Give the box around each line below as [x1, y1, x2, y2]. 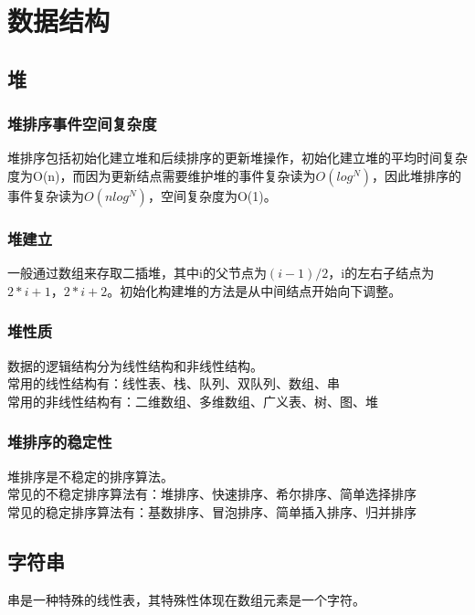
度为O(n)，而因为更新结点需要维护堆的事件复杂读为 [7, 165, 316, 185]
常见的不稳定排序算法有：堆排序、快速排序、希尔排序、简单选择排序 [7, 484, 417, 504]
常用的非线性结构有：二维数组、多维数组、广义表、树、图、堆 [7, 391, 378, 410]
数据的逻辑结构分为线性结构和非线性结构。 [7, 355, 263, 375]
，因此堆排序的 [372, 165, 462, 185]
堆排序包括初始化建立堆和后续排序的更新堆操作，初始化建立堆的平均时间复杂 [7, 148, 468, 167]
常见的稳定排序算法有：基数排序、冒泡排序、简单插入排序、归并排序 [7, 502, 417, 521]
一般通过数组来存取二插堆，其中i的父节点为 [7, 263, 267, 282]
